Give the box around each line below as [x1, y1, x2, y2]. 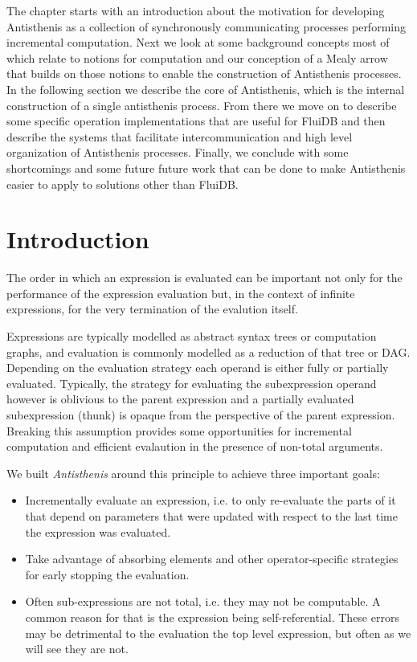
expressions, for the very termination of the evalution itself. [6, 300, 298, 317]
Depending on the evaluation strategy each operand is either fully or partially [6, 359, 389, 376]
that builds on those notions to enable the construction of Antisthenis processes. [6, 65, 402, 82]
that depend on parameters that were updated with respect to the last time [25, 507, 398, 524]
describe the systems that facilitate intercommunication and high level [6, 128, 353, 145]
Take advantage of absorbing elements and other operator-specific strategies [25, 550, 399, 567]
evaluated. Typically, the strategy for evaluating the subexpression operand [6, 374, 377, 391]
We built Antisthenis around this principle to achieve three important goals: [6, 464, 381, 481]
